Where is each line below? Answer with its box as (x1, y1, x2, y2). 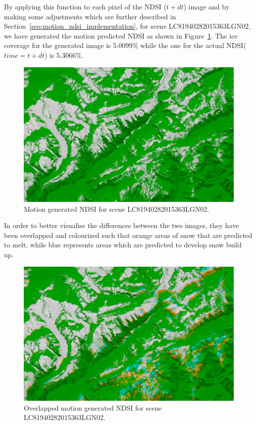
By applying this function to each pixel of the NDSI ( (4, 1, 166, 11)
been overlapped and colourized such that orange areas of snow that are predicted (4, 230, 253, 240)
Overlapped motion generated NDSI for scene (24, 402, 162, 413)
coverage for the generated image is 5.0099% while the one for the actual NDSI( (4, 40, 246, 50)
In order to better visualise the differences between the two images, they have (4, 220, 239, 231)
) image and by (183, 1, 230, 11)
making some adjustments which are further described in (4, 11, 176, 21)
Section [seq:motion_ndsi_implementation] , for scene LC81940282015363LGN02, (4, 21, 251, 31)
